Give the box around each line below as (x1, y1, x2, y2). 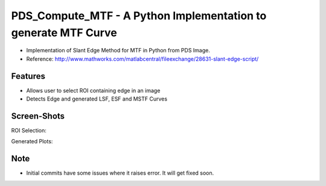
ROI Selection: (11, 126, 46, 134)
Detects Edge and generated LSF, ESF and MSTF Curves (26, 95, 168, 102)
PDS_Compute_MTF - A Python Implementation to (11, 9, 267, 22)
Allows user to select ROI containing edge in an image (26, 87, 161, 94)
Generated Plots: (11, 138, 53, 145)
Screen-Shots (11, 111, 65, 121)
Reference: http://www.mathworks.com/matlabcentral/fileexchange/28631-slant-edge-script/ (26, 55, 259, 63)
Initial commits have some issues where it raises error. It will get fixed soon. (26, 169, 214, 177)
